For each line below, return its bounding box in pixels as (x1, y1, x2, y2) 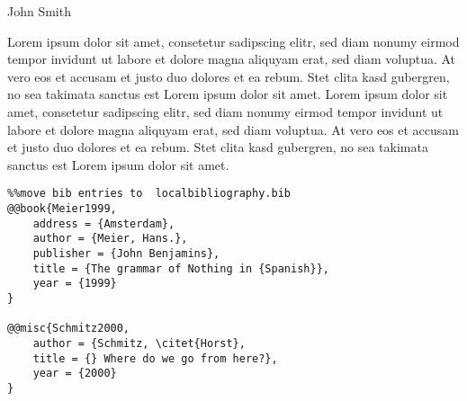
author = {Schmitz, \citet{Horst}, (32, 336, 246, 350)
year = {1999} (32, 277, 117, 290)
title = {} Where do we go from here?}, (32, 352, 278, 365)
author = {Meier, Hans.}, (32, 232, 188, 245)
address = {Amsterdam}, (32, 217, 175, 230)
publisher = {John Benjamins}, (32, 246, 220, 260)
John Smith (7, 2, 71, 20)
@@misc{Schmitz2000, (7, 322, 130, 335)
